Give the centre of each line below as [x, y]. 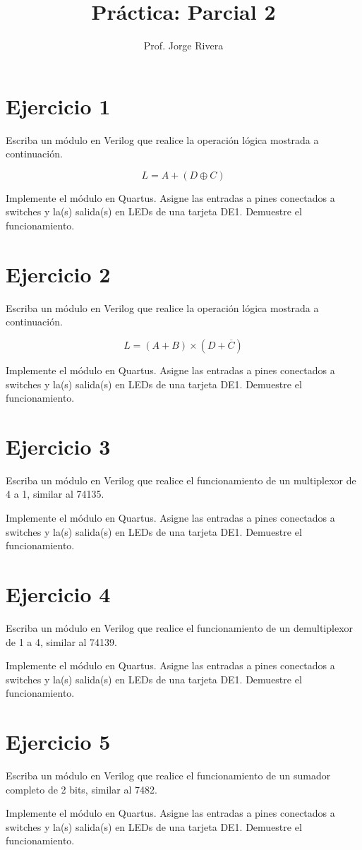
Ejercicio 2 [58, 274]
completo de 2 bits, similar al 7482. [82, 789]
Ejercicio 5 [58, 742]
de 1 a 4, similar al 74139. [61, 641]
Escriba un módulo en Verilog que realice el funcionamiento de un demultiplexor [180, 627]
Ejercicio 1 [58, 106]
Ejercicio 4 [58, 594]
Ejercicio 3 [58, 446]
